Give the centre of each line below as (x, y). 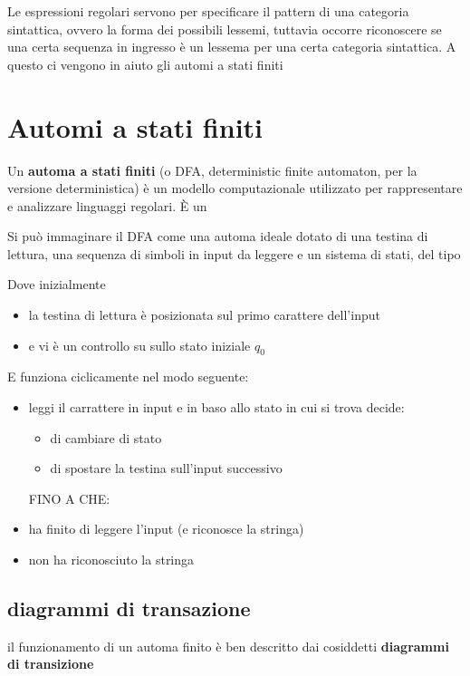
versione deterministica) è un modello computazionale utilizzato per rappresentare (235, 188)
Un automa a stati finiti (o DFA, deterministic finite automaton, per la (212, 170)
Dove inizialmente (57, 284)
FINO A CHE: (69, 498)
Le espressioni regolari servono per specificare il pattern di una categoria (208, 11)
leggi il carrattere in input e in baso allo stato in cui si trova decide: (216, 407)
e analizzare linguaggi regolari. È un (107, 205)
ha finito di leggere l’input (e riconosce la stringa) (166, 529)
